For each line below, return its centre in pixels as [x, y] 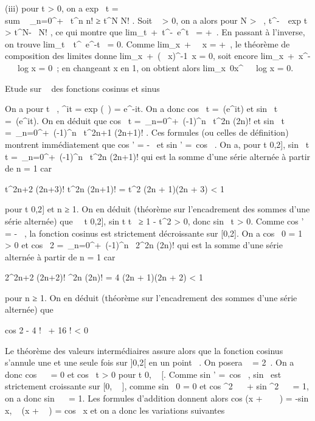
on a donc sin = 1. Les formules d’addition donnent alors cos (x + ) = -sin [157, 398]
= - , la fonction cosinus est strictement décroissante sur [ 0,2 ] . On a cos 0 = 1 [154, 233]
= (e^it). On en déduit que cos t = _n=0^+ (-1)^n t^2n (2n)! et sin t [145, 120]
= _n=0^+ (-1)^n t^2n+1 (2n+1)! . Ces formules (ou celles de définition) [147, 132]
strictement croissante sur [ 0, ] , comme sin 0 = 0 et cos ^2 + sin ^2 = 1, [157, 386]
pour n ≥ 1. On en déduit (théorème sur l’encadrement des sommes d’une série [151, 297]
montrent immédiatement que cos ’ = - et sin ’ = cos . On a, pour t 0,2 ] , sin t [157, 144]
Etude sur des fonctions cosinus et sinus [82, 88]
